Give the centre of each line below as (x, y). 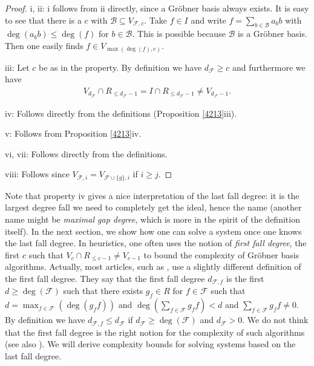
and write (208, 20)
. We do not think (275, 320)
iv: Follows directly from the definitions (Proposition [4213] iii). (121, 113)
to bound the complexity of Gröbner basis (221, 254)
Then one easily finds (44, 45)
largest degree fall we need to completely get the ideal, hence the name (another (153, 207)
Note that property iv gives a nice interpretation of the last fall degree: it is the (152, 195)
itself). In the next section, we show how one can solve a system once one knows (153, 231)
